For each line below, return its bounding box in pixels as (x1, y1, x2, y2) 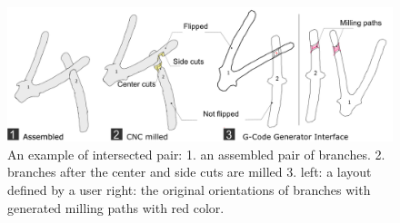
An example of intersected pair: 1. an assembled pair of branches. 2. (7, 144, 385, 163)
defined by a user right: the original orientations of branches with (7, 180, 371, 199)
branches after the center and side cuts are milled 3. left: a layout (7, 162, 372, 181)
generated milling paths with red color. (7, 198, 225, 217)
